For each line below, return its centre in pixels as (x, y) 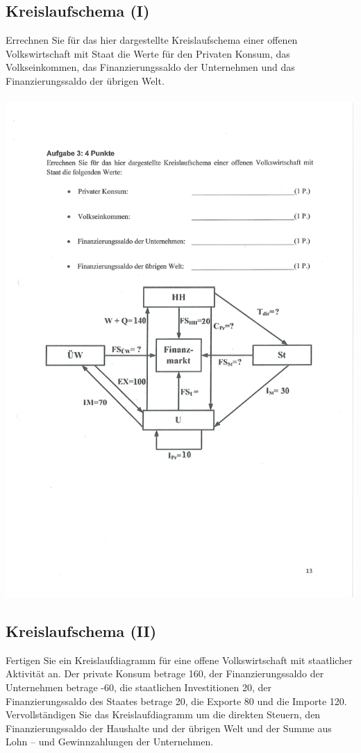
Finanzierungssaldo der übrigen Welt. (85, 80)
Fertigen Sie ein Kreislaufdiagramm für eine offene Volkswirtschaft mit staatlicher (179, 660)
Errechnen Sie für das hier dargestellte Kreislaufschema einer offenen (152, 40)
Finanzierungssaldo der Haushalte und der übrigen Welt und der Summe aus (169, 728)
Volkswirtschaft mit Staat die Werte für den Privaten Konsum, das (148, 53)
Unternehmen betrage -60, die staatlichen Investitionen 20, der (138, 687)
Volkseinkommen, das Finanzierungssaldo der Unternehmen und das (150, 67)
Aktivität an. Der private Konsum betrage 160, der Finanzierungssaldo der (165, 673)
